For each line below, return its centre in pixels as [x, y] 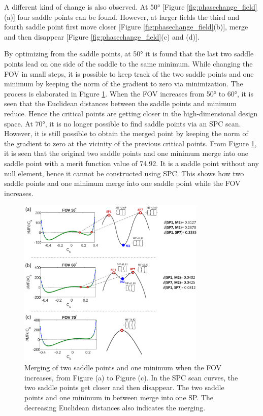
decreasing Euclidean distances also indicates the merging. [115, 407]
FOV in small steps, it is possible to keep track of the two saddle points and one [129, 73]
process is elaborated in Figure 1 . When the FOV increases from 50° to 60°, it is [129, 93]
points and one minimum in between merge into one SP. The [119, 397]
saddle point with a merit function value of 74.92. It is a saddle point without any [131, 163]
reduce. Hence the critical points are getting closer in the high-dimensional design [131, 113]
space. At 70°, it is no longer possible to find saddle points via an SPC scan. [123, 123]
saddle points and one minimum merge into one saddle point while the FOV [122, 183]
